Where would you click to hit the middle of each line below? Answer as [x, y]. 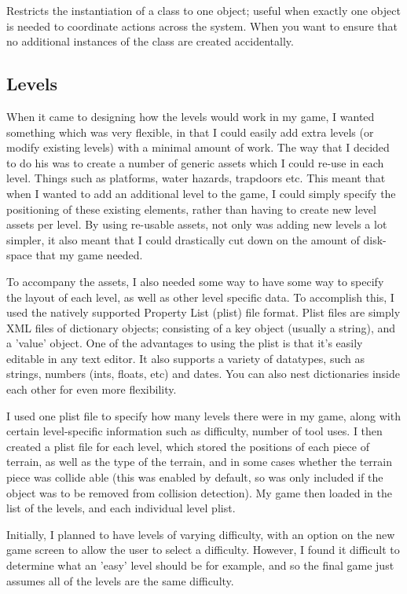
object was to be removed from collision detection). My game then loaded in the [199, 492]
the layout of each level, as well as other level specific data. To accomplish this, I [200, 297]
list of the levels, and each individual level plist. [121, 508]
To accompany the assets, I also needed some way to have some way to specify [195, 281]
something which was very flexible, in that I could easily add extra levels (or [190, 132]
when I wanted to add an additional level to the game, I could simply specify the [201, 193]
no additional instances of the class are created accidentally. [150, 41]
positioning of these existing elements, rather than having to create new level [191, 209]
